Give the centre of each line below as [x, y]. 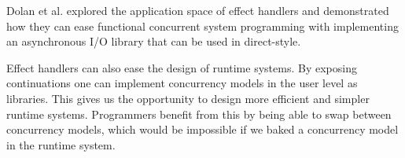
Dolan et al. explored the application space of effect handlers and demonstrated [198, 10]
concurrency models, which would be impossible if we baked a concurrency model [202, 129]
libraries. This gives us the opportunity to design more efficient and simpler [188, 98]
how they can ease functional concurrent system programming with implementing [202, 26]
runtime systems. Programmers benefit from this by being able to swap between [199, 114]
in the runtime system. [61, 144]
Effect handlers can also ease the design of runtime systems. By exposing [182, 67]
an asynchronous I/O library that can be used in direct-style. [154, 41]
